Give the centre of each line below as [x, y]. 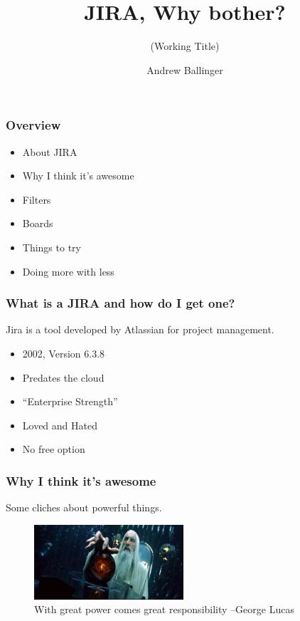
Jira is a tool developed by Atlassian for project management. [140, 329]
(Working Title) [185, 46]
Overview [33, 125]
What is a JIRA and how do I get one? [120, 303]
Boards [38, 223]
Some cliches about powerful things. [84, 507]
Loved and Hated [60, 425]
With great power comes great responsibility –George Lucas [164, 609]
